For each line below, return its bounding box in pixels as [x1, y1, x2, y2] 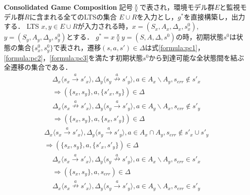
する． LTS [4, 21, 39, 31]
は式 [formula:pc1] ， [145, 42, 204, 53]
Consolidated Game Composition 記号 [4, 2, 133, 12]
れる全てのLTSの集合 [50, 11, 117, 21]
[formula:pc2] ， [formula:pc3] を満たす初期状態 [4, 52, 143, 62]
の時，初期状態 [176, 32, 224, 42]
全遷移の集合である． [4, 62, 72, 72]
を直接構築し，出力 [183, 11, 245, 21]
